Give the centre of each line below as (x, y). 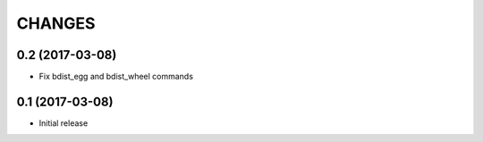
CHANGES (56, 23)
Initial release (64, 123)
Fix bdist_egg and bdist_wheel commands (116, 77)
